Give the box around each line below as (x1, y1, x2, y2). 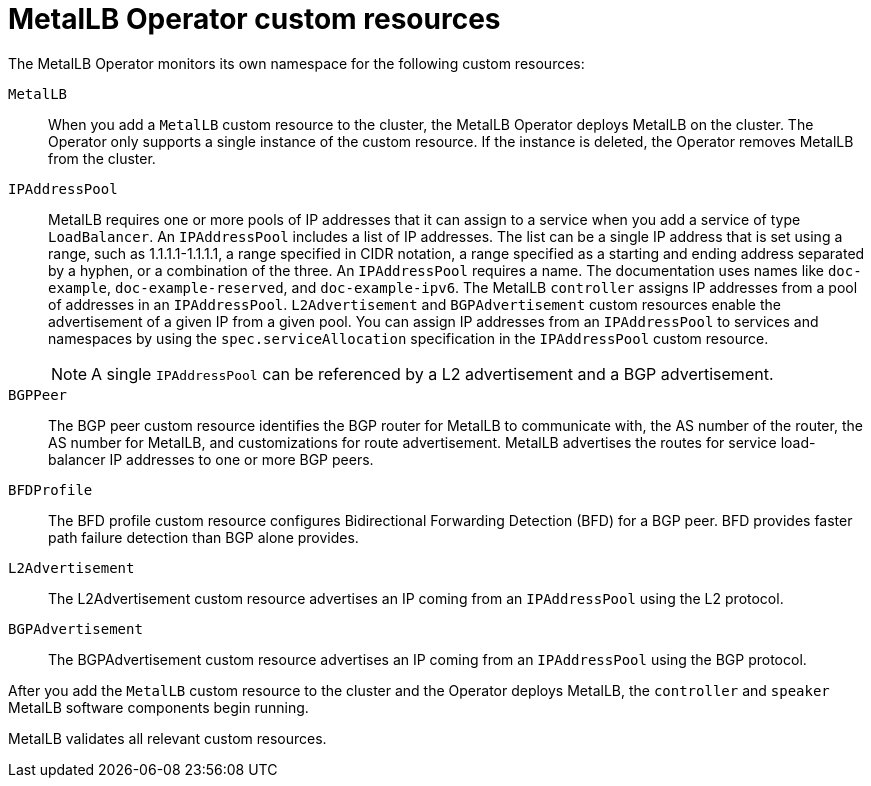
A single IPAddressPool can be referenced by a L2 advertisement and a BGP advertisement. (91, 363, 774, 384)
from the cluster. (48, 149, 156, 167)
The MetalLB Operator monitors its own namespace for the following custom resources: (8, 54, 585, 72)
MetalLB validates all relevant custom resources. (8, 729, 327, 747)
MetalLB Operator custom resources (8, 2, 501, 36)
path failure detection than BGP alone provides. (48, 528, 359, 546)
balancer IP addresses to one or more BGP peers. (48, 450, 374, 468)
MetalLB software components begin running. (8, 698, 309, 716)
